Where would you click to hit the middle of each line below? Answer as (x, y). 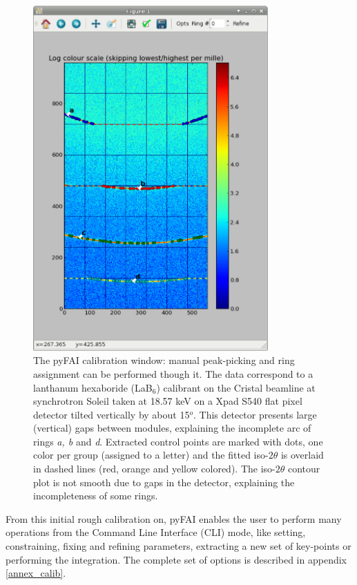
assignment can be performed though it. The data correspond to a (173, 373)
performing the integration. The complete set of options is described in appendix (176, 559)
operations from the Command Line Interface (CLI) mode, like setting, (156, 532)
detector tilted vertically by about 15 (112, 414)
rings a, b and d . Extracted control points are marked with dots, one (178, 441)
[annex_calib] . (36, 573)
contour (304, 469)
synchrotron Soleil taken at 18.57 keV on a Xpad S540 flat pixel (168, 401)
